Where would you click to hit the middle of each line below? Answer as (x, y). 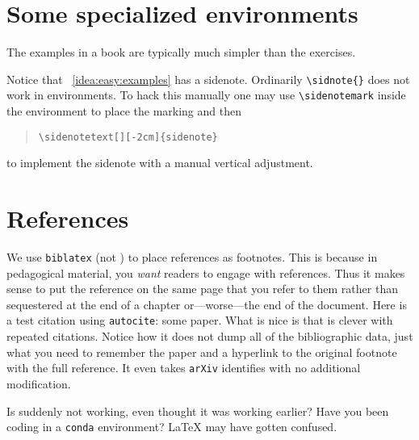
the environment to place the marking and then (124, 111)
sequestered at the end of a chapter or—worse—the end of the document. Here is (207, 304)
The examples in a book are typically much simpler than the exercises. (181, 52)
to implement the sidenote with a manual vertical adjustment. (160, 163)
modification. (39, 383)
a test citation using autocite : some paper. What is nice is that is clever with (200, 320)
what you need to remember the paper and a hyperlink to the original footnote (202, 352)
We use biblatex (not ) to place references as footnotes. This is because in (192, 257)
